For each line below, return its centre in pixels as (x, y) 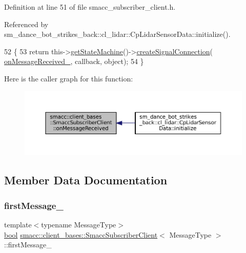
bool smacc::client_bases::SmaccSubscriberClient (81, 234)
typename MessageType (79, 225)
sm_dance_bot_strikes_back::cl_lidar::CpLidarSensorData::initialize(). (117, 34)
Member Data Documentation (86, 180)
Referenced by (26, 24)
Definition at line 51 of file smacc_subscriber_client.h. (90, 7)
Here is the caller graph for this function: (69, 78)
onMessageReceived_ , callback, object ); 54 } (74, 61)
